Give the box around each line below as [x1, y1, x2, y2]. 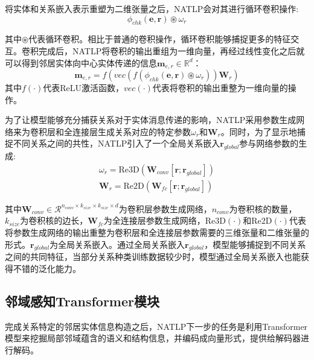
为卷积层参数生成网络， [118, 202, 212, 215]
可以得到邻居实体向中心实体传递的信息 [5, 56, 157, 69]
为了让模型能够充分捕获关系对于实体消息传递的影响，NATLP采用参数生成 [5, 113, 296, 126]
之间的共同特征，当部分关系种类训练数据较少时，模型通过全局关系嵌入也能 [5, 250, 301, 263]
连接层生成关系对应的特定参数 [72, 125, 191, 137]
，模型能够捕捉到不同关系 [204, 238, 306, 250]
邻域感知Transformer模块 [5, 292, 159, 311]
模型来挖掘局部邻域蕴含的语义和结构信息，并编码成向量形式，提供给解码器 [5, 332, 301, 344]
